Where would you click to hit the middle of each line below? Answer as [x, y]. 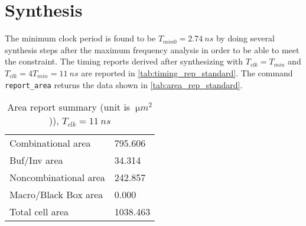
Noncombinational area [57, 177]
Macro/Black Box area [56, 195]
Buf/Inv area [36, 160]
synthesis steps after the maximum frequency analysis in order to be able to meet [152, 49]
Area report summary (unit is [69, 107]
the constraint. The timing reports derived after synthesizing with [124, 61]
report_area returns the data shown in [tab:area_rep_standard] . [124, 84]
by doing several [245, 38]
